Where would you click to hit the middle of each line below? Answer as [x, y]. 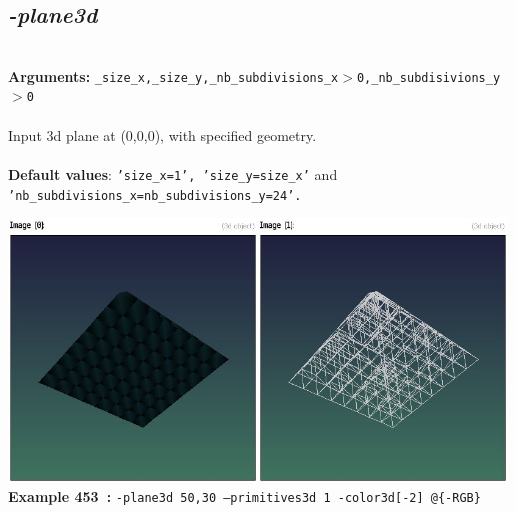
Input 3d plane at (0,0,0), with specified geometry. [162, 134]
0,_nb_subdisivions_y [428, 77]
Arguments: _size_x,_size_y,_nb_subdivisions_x [173, 75]
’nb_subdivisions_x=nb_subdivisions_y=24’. [155, 195]
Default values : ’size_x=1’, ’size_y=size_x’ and [173, 173]
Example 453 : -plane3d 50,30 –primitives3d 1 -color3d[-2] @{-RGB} [244, 496]
